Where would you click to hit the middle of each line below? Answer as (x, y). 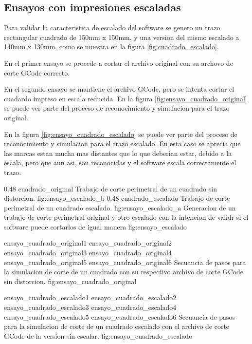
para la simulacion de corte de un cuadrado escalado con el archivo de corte (117, 326)
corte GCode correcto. (37, 72)
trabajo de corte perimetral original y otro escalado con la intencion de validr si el (126, 217)
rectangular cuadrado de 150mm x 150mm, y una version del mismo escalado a (122, 37)
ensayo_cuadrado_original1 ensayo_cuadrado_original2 (88, 243)
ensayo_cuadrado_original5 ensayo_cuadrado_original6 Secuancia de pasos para (125, 262)
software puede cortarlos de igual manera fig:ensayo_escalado (95, 226)
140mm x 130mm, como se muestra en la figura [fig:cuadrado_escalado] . (111, 47)
